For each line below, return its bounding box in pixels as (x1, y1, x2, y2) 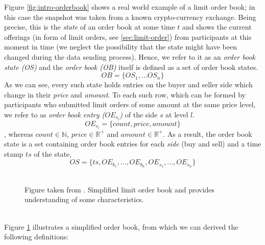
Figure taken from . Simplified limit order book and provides (25, 184, 214, 194)
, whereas (4, 128, 33, 139)
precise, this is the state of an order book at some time (4, 21, 175, 32)
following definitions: (4, 231, 69, 242)
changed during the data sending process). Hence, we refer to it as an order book (4, 51, 256, 62)
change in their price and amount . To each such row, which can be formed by (4, 89, 246, 100)
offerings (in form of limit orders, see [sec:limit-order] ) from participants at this (4, 31, 252, 42)
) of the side (119, 109, 158, 119)
